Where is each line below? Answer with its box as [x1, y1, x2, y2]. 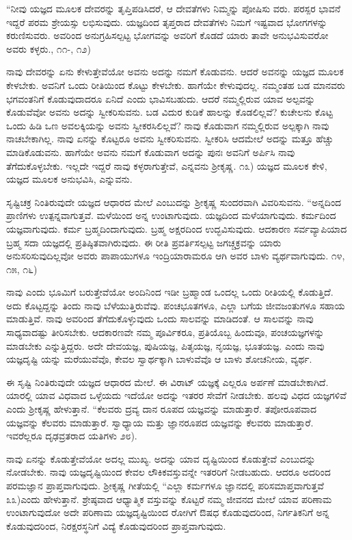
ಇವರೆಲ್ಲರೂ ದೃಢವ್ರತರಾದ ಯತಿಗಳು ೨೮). [6, 428, 137, 443]
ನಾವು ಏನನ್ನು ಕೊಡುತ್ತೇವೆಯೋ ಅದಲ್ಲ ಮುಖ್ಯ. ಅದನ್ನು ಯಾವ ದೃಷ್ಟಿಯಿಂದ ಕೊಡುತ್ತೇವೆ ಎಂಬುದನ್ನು [6, 451, 316, 465]
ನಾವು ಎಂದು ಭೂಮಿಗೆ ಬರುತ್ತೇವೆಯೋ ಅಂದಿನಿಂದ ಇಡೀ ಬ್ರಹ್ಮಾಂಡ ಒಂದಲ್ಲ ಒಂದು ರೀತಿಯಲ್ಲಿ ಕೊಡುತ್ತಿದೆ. [6, 285, 334, 299]
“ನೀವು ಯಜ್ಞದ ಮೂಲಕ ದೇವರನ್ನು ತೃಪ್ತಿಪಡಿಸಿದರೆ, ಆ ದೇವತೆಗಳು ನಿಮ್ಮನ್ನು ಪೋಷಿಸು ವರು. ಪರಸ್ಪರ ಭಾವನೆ [6, 1, 341, 15]
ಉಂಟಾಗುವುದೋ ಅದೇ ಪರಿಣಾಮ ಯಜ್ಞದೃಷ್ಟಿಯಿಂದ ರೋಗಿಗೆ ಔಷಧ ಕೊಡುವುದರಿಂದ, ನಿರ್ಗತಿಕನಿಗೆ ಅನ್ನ [6, 505, 329, 519]
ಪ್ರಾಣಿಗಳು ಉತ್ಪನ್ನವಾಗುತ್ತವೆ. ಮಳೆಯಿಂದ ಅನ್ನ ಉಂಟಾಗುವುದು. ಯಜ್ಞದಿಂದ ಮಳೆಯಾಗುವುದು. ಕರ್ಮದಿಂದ [6, 208, 336, 222]
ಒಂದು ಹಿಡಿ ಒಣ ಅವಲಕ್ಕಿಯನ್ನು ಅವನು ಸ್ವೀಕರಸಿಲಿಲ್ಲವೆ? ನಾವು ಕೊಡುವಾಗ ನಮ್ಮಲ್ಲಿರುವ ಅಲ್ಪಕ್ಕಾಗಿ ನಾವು [6, 118, 329, 132]
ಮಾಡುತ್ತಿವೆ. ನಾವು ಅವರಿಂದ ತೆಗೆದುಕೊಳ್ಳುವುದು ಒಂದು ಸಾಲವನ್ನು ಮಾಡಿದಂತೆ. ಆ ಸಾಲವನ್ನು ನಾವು [6, 311, 314, 326]
